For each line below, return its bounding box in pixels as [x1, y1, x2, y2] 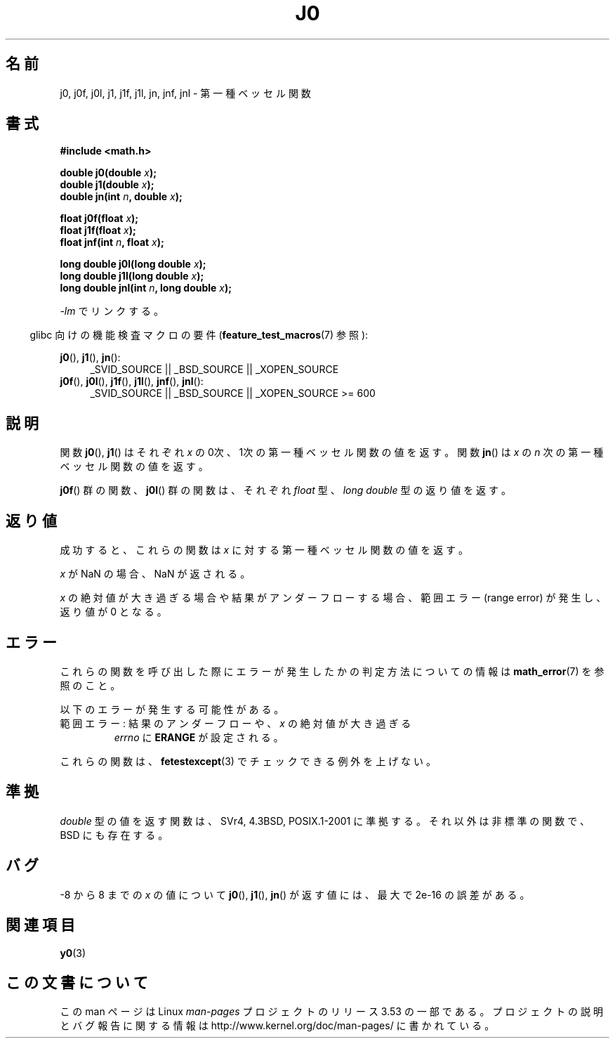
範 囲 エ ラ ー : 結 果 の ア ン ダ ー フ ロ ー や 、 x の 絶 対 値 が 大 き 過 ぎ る [60, 717, 411, 729]
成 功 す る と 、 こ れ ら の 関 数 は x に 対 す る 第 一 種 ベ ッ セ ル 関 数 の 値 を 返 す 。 [60, 544, 469, 556]
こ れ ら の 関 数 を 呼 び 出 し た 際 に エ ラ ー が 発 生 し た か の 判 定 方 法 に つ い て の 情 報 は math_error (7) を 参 [60, 665, 604, 677]
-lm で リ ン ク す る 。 [60, 305, 164, 318]
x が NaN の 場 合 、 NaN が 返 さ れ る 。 [60, 568, 251, 580]
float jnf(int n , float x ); [60, 236, 164, 249]
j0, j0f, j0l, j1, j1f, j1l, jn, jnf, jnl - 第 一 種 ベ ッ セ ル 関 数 [60, 86, 311, 99]
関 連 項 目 [6, 916, 75, 934]
